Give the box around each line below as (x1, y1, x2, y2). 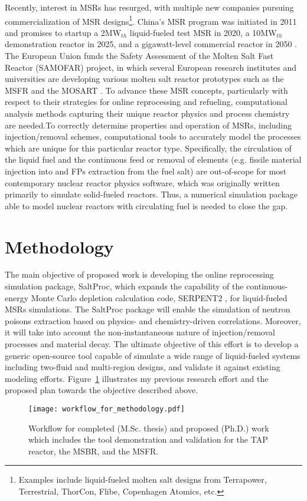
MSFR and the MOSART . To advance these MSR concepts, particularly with (5, 84, 288, 96)
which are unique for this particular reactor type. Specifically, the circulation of (5, 141, 292, 154)
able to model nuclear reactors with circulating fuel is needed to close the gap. (5, 199, 288, 212)
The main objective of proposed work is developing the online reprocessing (5, 268, 274, 281)
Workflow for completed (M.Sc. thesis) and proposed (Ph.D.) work (28, 421, 269, 434)
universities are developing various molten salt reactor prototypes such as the (5, 72, 284, 85)
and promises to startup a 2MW (5, 26, 122, 38)
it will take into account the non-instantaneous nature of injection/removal (5, 326, 275, 338)
